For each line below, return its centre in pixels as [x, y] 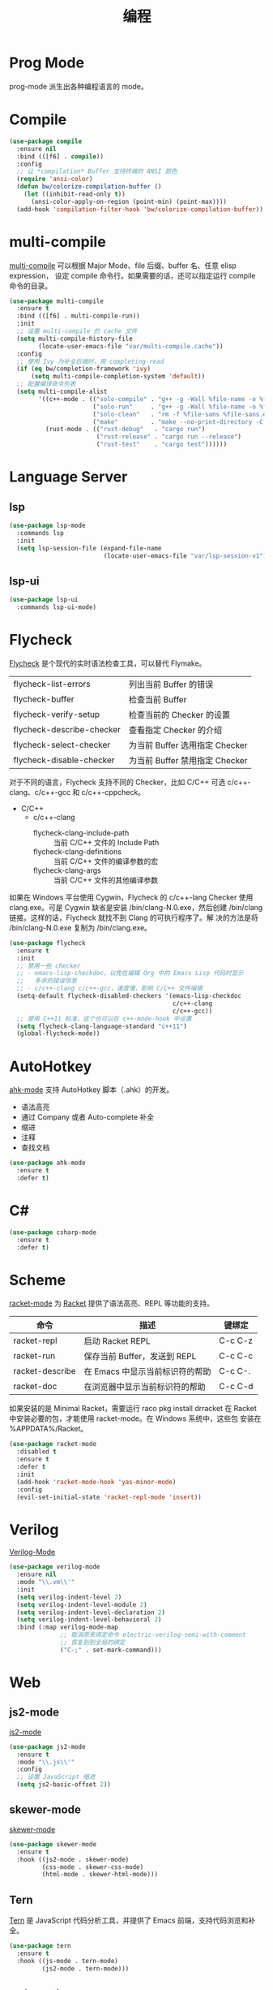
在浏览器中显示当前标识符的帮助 [145, 1387]
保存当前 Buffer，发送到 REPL [140, 1357]
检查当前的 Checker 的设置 [179, 714]
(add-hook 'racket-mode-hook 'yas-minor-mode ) [96, 1482]
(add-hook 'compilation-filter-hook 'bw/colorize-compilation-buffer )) [140, 209]
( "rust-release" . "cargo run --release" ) [169, 437]
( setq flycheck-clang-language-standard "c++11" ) [102, 1026]
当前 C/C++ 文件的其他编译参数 [106, 880]
